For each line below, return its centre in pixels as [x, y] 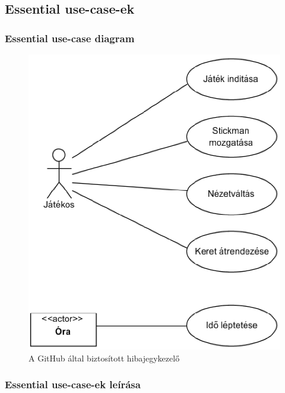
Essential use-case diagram [70, 38]
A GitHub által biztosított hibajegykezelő [104, 358]
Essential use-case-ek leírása [73, 384]
